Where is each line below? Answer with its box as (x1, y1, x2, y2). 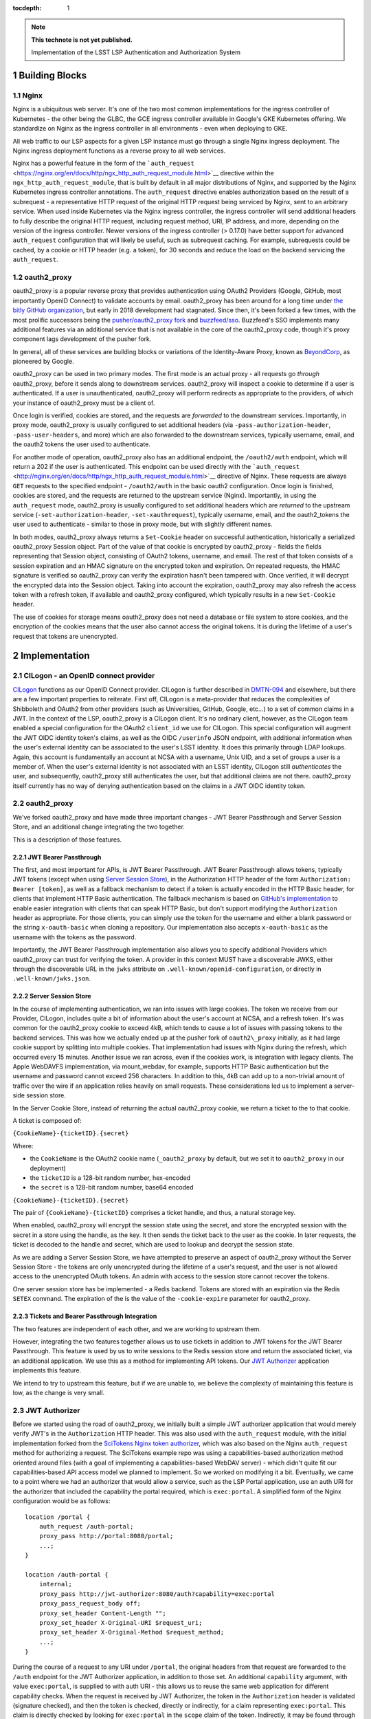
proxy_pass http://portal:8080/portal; (38, 1532, 174, 1540)
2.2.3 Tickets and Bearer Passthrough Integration (12, 1312, 157, 1320)
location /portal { (25, 1513, 91, 1521)
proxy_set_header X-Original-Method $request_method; (38, 1628, 225, 1636)
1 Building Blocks (12, 69, 87, 81)
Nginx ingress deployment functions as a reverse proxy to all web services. (12, 146, 226, 155)
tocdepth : (12, 4, 42, 12)
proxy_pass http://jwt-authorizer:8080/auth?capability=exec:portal (38, 1590, 275, 1598)
